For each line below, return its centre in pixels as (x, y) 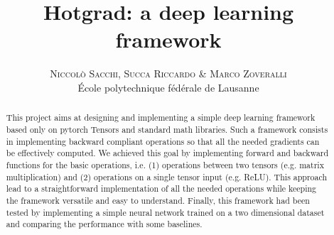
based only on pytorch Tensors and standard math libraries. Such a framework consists (167, 129)
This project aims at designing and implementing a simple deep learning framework (161, 117)
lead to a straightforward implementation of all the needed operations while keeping (161, 188)
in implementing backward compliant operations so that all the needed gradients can (163, 141)
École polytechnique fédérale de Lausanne (168, 87)
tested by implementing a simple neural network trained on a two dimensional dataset (165, 212)
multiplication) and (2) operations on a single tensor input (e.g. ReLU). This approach (167, 176)
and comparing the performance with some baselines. (104, 224)
